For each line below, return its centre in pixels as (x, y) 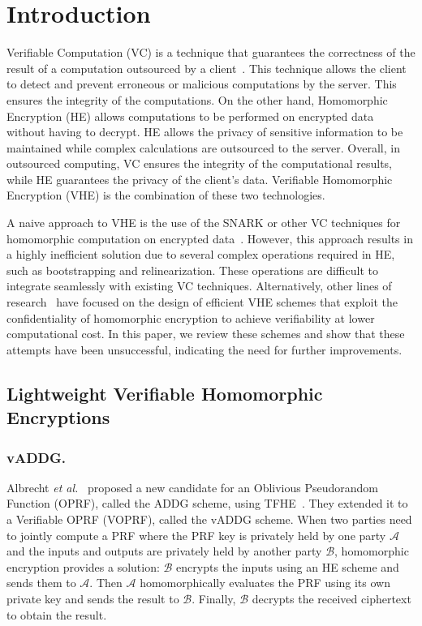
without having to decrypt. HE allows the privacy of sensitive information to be (205, 132)
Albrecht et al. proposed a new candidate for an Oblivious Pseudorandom (192, 487)
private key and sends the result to (93, 598)
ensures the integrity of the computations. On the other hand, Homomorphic (197, 99)
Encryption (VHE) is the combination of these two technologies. (166, 195)
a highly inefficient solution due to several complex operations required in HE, (201, 254)
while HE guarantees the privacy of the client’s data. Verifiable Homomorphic (200, 179)
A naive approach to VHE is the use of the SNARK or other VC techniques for (204, 223)
